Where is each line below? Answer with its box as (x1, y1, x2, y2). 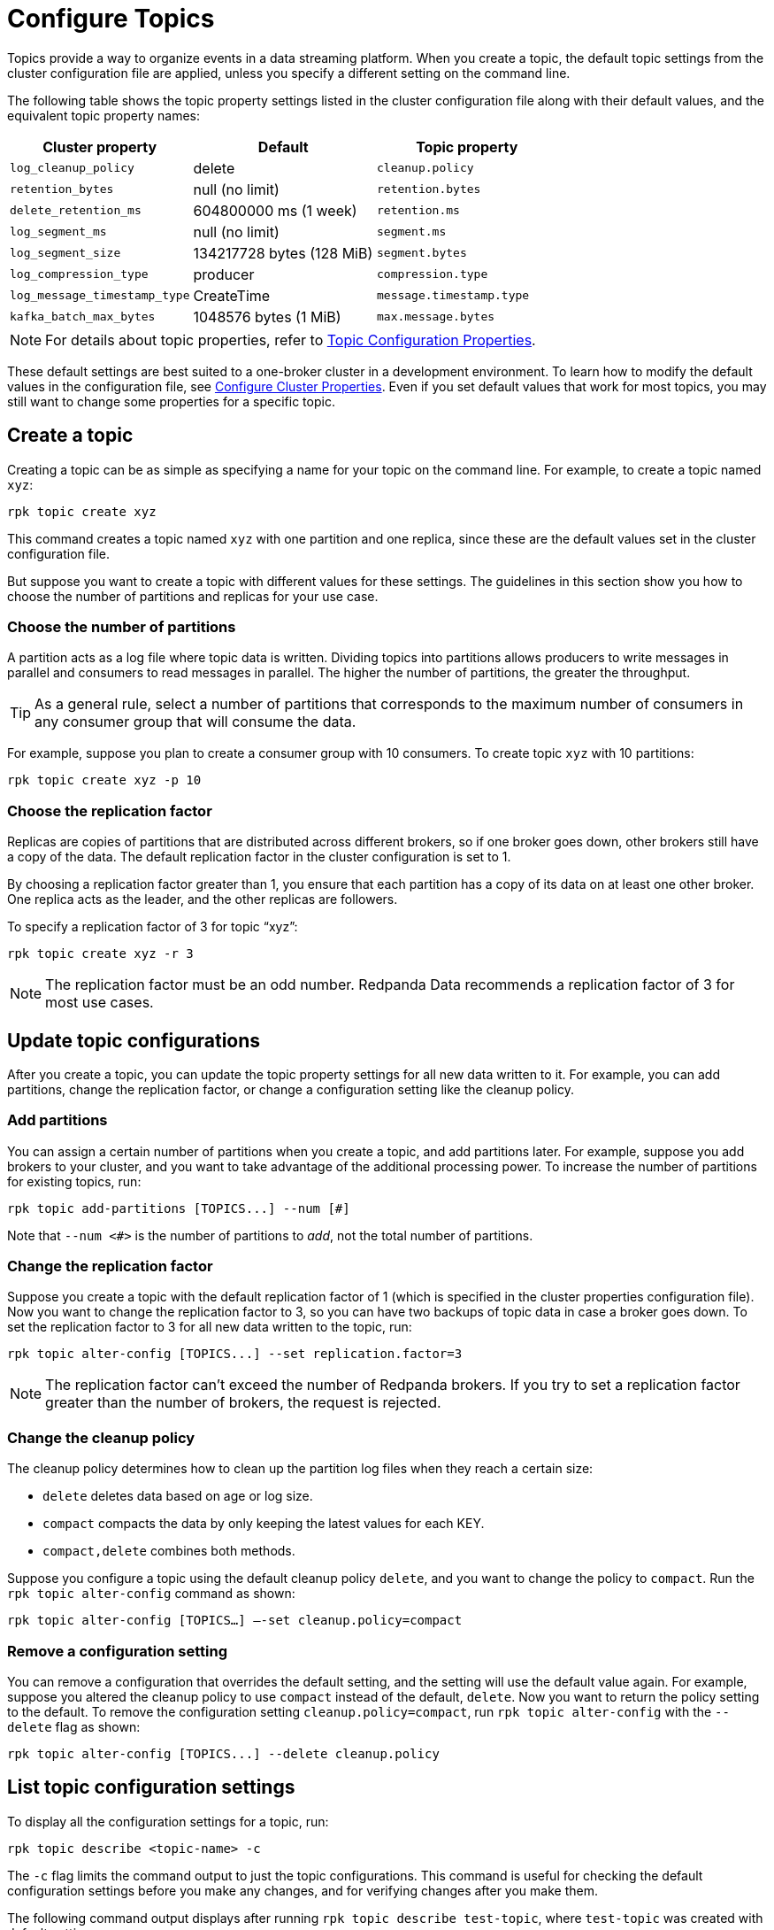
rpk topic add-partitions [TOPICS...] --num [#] (7, 1200, 350, 1216)
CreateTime (193, 286, 271, 305)
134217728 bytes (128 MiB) (193, 243, 373, 262)
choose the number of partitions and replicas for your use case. (7, 588, 379, 604)
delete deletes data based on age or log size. (42, 1488, 313, 1504)
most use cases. (45, 993, 154, 1012)
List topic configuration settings (7, 1776, 295, 1799)
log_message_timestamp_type (10, 289, 190, 303)
